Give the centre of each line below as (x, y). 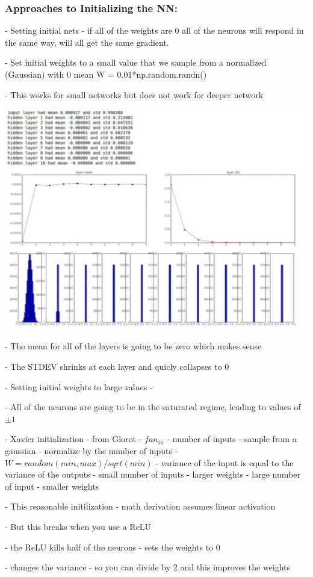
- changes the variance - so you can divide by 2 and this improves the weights (148, 567)
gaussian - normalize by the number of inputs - (91, 451)
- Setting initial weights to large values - (79, 386)
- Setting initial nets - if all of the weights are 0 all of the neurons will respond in (154, 30)
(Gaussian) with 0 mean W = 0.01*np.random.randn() (106, 74)
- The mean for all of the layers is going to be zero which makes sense (133, 346)
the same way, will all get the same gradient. (87, 42)
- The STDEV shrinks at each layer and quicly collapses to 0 (117, 366)
